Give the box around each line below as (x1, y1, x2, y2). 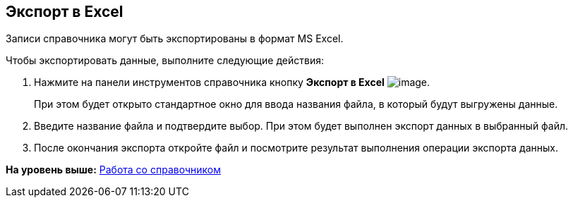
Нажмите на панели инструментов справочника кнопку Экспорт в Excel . (34, 76, 430, 89)
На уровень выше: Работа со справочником (6, 164, 221, 176)
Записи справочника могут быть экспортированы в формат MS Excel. (6, 32, 344, 45)
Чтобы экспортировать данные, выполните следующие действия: (6, 54, 324, 67)
